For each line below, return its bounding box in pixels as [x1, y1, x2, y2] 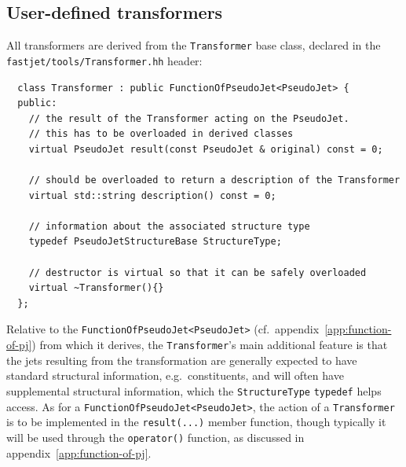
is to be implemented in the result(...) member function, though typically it [6, 414, 386, 430]
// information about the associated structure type [28, 220, 310, 232]
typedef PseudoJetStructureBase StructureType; [28, 236, 282, 248]
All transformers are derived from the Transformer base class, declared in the [6, 37, 381, 53]
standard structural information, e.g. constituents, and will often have [6, 367, 344, 384]
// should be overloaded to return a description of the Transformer [28, 175, 401, 186]
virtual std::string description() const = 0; [28, 189, 276, 201]
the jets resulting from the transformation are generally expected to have [6, 351, 357, 368]
